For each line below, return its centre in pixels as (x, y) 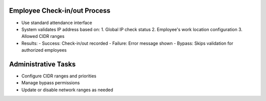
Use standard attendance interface (57, 23)
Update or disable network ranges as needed (67, 90)
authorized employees (44, 50)
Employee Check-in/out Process (60, 11)
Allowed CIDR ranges (43, 36)
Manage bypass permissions (50, 83)
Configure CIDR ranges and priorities (59, 76)
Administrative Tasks (42, 64)
